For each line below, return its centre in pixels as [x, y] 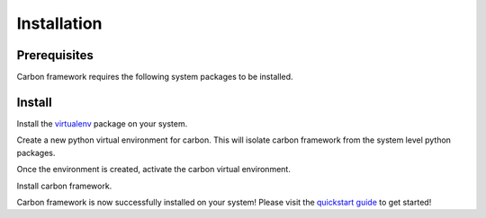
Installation [59, 23]
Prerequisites [55, 55]
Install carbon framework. [64, 186]
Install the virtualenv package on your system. [102, 123]
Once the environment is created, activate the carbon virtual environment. [154, 170]
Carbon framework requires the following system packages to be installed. [155, 77]
